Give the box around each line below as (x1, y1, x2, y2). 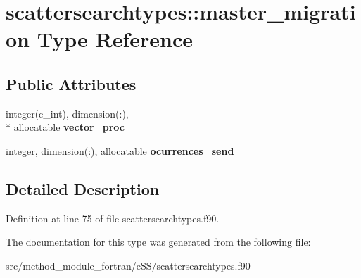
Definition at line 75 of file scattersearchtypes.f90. (6, 210, 220, 225)
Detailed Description (6, 177, 160, 199)
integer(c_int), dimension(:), (6, 106, 129, 120)
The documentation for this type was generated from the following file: (6, 234, 311, 249)
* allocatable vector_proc (6, 120, 125, 134)
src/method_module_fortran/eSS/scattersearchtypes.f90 (6, 258, 251, 272)
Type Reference (37, 25, 193, 53)
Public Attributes (6, 72, 137, 94)
